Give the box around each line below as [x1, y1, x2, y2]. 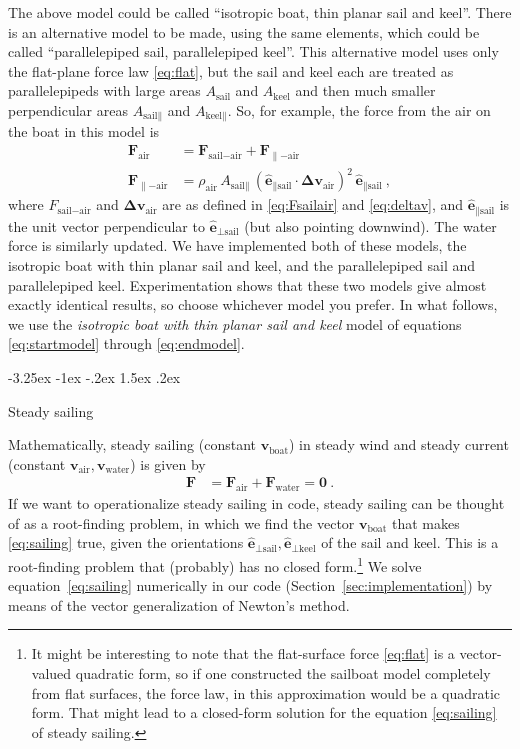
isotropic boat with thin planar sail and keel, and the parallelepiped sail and [8, 255, 476, 276]
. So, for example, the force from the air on [227, 99, 491, 120]
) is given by [130, 453, 206, 474]
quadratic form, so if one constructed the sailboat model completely [75, 663, 491, 683]
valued [31, 663, 72, 683]
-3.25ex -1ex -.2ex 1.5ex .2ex [8, 366, 181, 387]
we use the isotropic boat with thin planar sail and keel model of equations [8, 313, 462, 334]
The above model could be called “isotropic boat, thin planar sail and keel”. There [8, 2, 512, 22]
